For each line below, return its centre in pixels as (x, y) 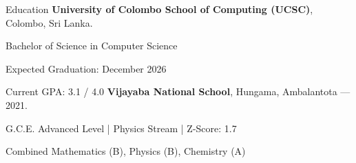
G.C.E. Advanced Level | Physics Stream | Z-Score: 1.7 (121, 128)
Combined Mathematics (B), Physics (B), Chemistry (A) (126, 151)
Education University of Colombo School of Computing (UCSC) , (159, 9)
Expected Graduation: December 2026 (86, 68)
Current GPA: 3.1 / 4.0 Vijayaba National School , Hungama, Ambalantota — (178, 91)
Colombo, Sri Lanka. (49, 22)
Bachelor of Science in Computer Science (92, 46)
